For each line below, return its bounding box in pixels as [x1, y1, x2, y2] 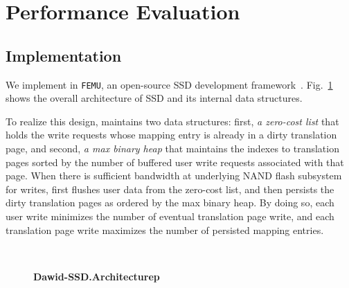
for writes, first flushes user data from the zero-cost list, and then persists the [6, 181, 334, 196]
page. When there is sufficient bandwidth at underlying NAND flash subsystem [6, 168, 342, 183]
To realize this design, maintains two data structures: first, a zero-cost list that [6, 114, 339, 128]
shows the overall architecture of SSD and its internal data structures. [6, 91, 303, 105]
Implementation [6, 44, 122, 66]
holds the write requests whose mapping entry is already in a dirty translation [6, 127, 337, 142]
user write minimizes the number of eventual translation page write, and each [6, 208, 334, 223]
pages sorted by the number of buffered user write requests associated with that [6, 154, 344, 169]
